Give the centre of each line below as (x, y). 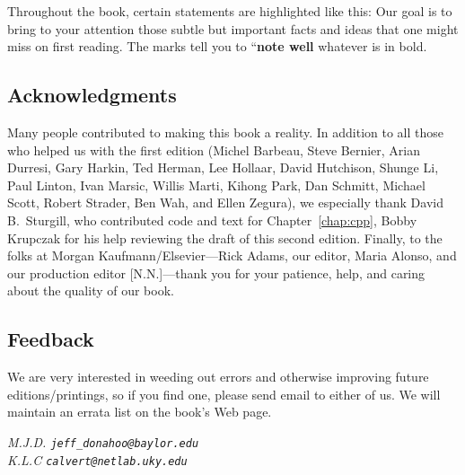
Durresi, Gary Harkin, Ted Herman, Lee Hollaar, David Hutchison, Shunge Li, (223, 167)
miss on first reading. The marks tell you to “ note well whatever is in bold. (217, 46)
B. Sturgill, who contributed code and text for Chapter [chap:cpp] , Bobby (212, 220)
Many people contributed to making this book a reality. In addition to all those (226, 132)
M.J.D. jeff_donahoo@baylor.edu (103, 441)
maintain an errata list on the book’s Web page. (140, 412)
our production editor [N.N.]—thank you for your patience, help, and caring (216, 273)
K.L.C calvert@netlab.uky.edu (97, 459)
